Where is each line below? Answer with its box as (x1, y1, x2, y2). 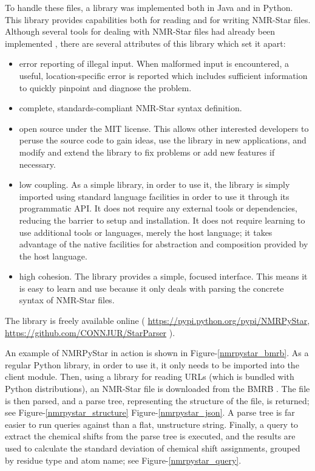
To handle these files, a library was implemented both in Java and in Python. (5, 1, 293, 13)
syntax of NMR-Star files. (19, 294, 115, 306)
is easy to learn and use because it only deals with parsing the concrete (19, 281, 284, 294)
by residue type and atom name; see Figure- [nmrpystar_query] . (5, 453, 242, 466)
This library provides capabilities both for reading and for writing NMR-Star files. (5, 13, 311, 26)
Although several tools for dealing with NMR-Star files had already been (5, 25, 276, 38)
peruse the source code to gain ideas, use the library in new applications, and (19, 134, 307, 146)
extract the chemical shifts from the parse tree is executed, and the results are (5, 430, 296, 442)
